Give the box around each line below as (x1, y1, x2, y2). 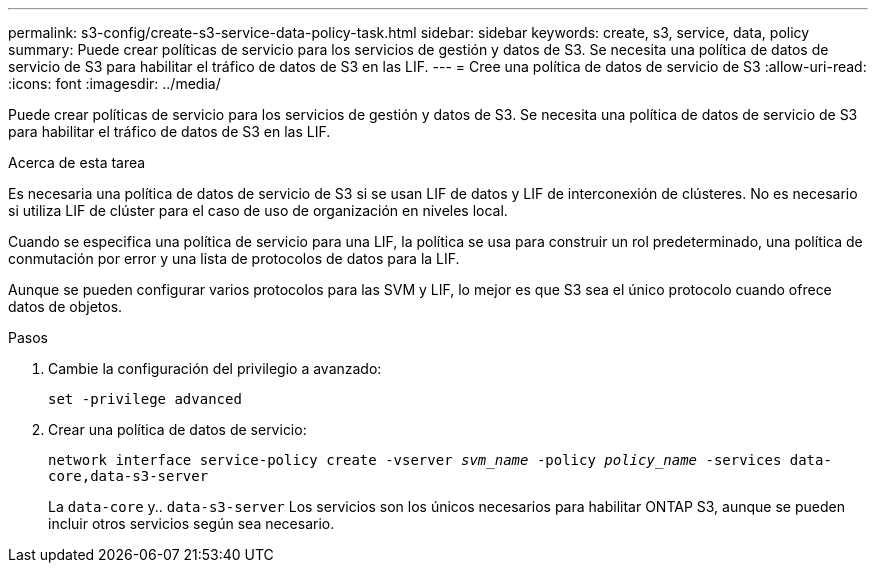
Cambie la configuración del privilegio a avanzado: (48, 360, 382, 377)
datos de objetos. (8, 298, 123, 315)
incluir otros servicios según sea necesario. (48, 515, 335, 532)
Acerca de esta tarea (8, 154, 146, 171)
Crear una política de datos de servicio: (48, 421, 307, 438)
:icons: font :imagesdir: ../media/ (8, 75, 221, 92)
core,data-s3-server (48, 468, 209, 484)
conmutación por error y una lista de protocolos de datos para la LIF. (8, 250, 460, 267)
